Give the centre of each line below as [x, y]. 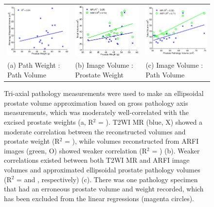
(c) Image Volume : [174, 65]
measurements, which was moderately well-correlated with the [96, 112]
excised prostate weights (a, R [49, 122]
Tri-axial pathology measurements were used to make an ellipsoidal [104, 93]
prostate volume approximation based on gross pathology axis [96, 103]
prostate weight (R [32, 141]
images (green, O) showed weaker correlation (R [76, 150]
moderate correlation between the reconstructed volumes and [95, 131]
